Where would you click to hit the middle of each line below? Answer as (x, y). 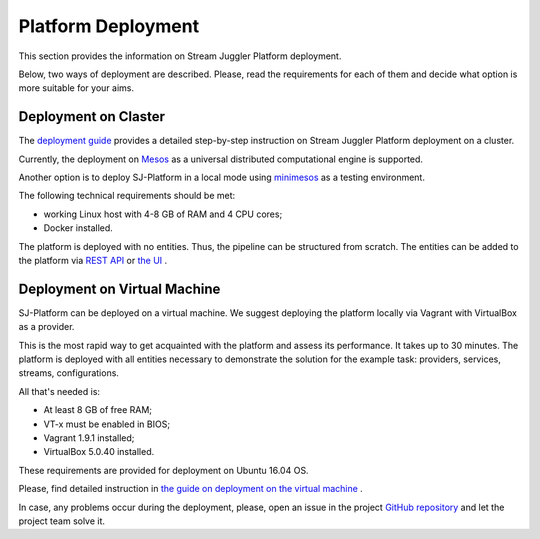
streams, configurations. (69, 373)
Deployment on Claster (91, 116)
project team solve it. (61, 521)
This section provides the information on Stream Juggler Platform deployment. (180, 56)
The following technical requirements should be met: (127, 196)
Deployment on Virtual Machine (119, 288)
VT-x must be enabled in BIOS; (106, 424)
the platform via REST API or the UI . (93, 260)
